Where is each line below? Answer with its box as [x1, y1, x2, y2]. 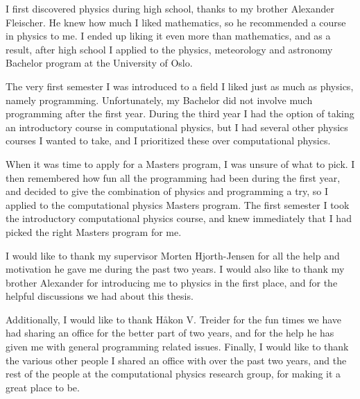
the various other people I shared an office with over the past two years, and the [6, 353, 347, 367]
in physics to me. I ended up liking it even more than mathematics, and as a [6, 28, 331, 43]
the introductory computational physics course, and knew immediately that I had [6, 211, 352, 226]
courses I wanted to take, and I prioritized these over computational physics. [6, 133, 331, 148]
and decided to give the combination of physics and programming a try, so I [6, 184, 329, 198]
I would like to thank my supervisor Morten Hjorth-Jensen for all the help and [6, 248, 340, 262]
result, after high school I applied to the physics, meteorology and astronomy [6, 42, 333, 56]
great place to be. [6, 380, 80, 394]
